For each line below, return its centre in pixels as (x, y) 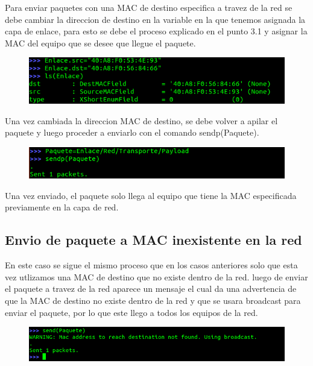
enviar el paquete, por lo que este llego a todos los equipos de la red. (131, 312)
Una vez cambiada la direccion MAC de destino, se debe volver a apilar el (141, 120)
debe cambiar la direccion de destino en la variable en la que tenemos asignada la (155, 19)
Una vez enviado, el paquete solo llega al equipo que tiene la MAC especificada (151, 195)
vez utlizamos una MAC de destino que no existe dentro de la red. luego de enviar (156, 276)
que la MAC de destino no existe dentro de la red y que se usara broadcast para (153, 300)
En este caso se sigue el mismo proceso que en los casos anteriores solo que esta (151, 265)
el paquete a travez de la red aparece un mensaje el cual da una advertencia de (151, 289)
